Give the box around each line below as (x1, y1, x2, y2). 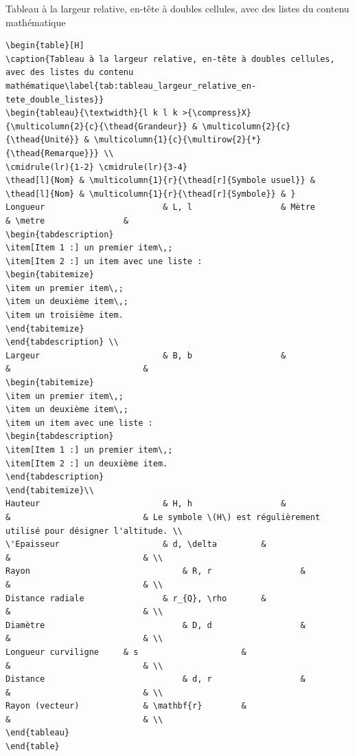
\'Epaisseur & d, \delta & (5, 539, 266, 550)
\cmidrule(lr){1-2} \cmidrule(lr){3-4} (5, 162, 187, 172)
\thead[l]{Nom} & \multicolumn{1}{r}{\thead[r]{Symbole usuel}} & (5, 175, 316, 186)
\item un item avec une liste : (5, 418, 153, 428)
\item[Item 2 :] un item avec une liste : (5, 256, 203, 266)
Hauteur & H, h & (5, 499, 286, 509)
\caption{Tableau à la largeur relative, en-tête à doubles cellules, (5, 54, 335, 64)
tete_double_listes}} (5, 94, 104, 105)
